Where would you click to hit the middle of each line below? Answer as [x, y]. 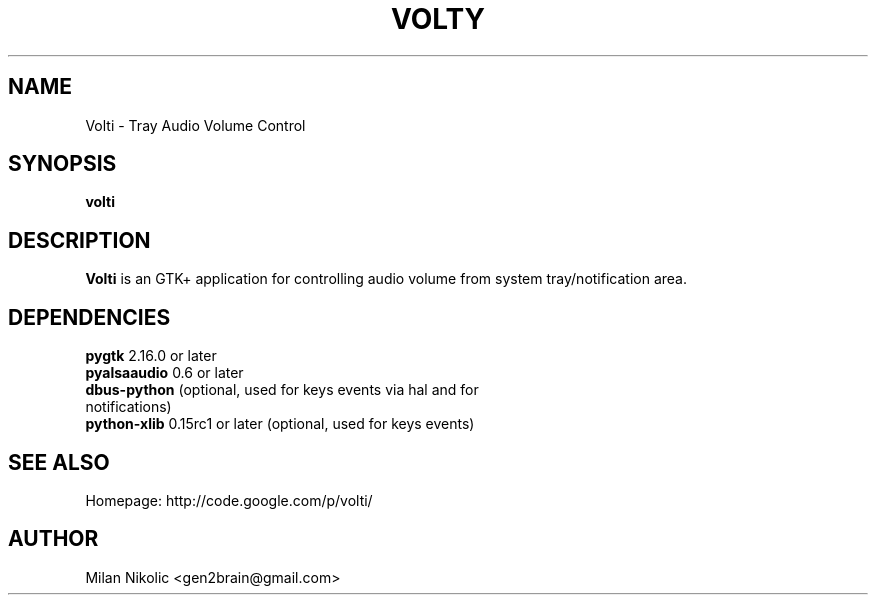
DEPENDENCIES [89, 317]
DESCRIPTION [79, 240]
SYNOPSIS [62, 164]
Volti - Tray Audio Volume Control [195, 125]
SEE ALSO [59, 462]
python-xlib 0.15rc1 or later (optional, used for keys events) [280, 424]
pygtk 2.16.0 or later [151, 356]
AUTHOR [53, 539]
